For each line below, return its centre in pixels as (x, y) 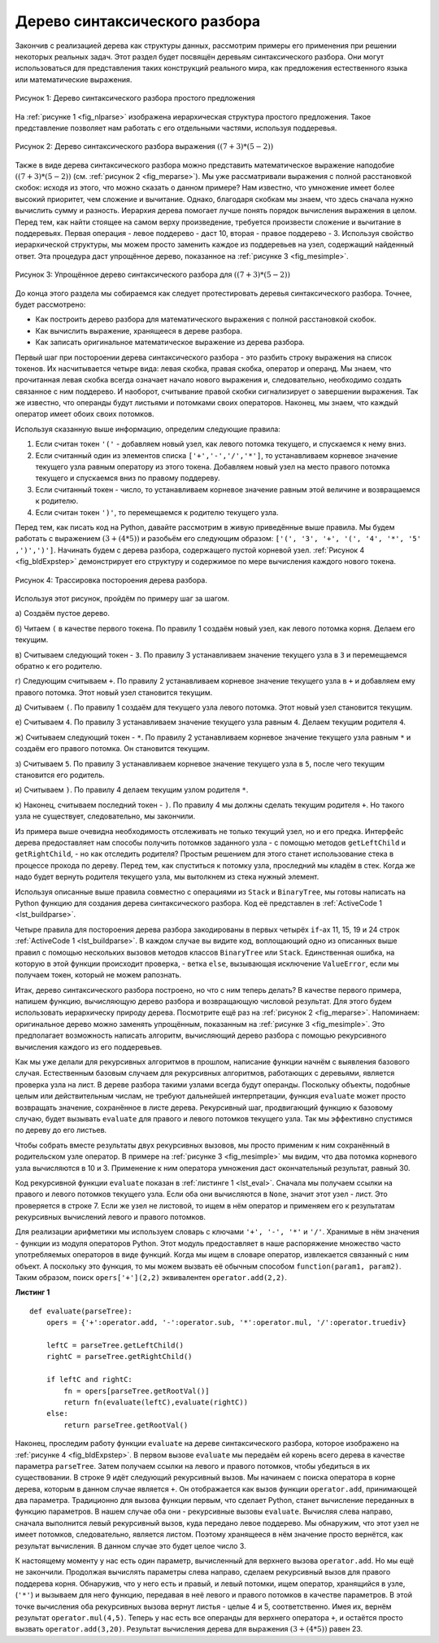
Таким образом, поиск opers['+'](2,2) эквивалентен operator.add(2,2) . (151, 1278)
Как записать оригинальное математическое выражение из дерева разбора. (170, 343)
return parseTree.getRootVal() (126, 1425)
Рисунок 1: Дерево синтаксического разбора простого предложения (135, 98)
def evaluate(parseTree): (81, 1311)
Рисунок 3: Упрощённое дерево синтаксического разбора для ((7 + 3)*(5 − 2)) (152, 275)
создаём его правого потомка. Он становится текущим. (113, 749)
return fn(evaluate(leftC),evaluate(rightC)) (156, 1402)
